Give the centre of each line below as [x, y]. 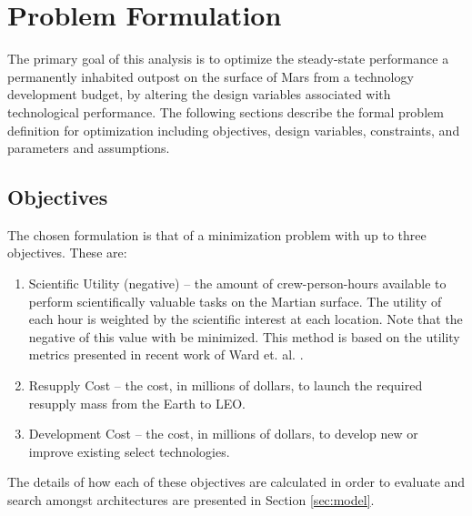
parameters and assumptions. [89, 148]
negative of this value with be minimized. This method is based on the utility [244, 336]
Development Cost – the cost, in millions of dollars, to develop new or [223, 434]
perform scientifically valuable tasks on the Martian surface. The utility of [235, 301]
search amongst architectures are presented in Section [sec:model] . [191, 500]
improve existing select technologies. [129, 451]
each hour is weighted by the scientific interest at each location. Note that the [246, 319]
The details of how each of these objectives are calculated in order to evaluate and [236, 482]
